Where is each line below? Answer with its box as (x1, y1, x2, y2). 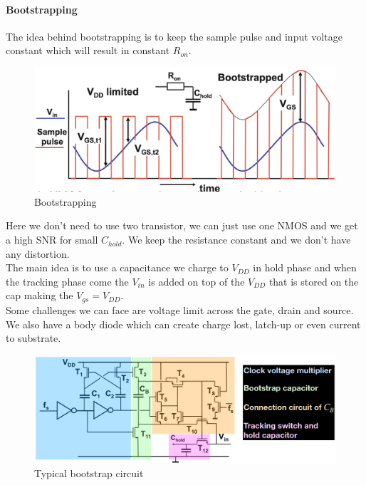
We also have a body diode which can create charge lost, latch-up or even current (6, 316, 361, 331)
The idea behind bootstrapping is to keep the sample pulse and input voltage (6, 28, 343, 43)
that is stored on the (268, 273, 359, 288)
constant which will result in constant (6, 43, 170, 58)
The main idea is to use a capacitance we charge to (6, 260, 229, 275)
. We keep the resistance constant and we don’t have (122, 232, 351, 247)
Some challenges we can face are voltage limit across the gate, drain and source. (6, 302, 354, 317)
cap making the (6, 288, 73, 303)
